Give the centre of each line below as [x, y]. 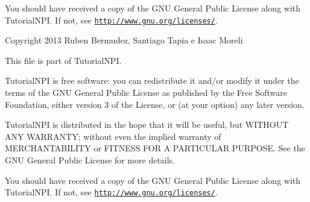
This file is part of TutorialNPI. [63, 60]
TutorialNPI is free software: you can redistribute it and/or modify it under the [152, 80]
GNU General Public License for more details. [90, 160]
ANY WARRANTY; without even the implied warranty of [113, 136]
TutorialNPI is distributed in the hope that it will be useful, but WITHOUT [147, 125]
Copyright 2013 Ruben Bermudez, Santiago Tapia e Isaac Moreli [124, 40]
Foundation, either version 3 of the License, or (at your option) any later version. [155, 104]
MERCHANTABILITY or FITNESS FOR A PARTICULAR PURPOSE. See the [155, 148]
